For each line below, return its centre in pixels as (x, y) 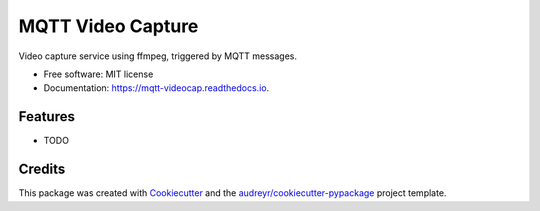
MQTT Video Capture (108, 26)
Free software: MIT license (98, 74)
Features (46, 116)
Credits (42, 169)
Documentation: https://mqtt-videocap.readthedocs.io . (156, 88)
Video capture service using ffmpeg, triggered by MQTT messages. (158, 56)
